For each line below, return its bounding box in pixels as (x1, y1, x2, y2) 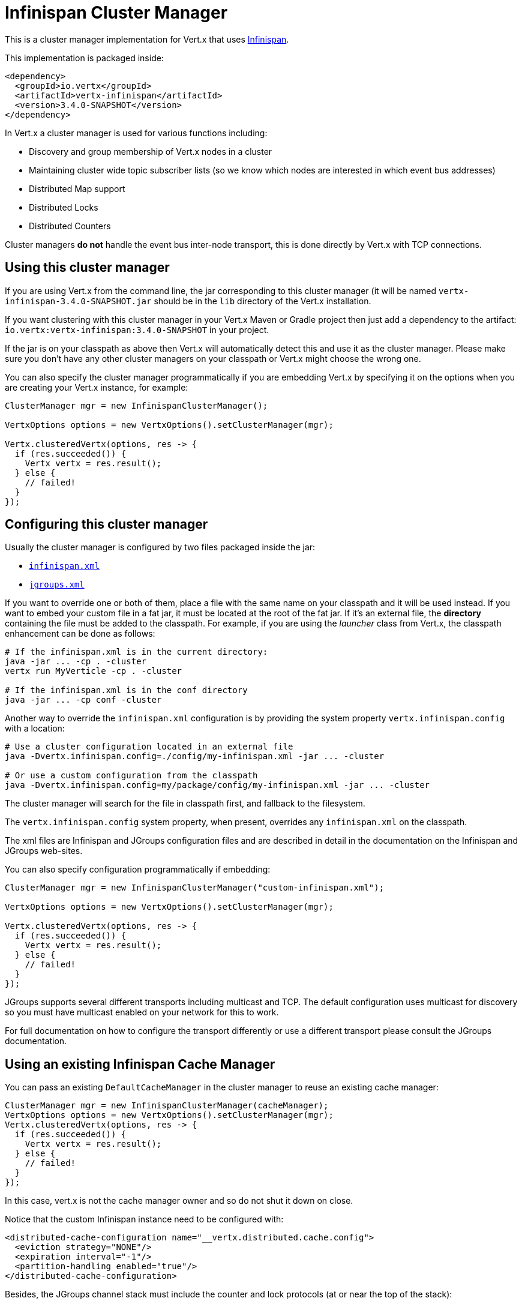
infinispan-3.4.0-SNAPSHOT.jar (5, 296, 152, 306)
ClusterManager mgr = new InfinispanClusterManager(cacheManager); (5, 1101, 329, 1111)
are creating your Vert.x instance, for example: (5, 382, 188, 392)
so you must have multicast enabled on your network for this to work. (5, 1007, 279, 1018)
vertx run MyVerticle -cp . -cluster (5, 666, 182, 676)
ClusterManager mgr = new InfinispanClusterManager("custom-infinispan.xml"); (5, 883, 385, 893)
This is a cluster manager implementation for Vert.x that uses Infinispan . (5, 34, 289, 44)
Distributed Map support (29, 183, 125, 194)
